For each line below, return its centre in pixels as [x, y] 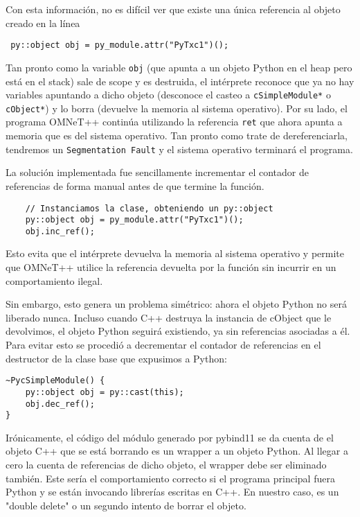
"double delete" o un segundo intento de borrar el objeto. [126, 505]
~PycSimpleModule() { [55, 381]
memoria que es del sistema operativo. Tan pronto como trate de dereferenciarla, [177, 135]
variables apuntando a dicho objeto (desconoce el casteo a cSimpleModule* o [168, 95]
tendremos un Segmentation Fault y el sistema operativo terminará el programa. [179, 149]
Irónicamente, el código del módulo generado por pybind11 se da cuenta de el [170, 437]
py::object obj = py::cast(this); [105, 392]
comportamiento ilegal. [54, 280]
